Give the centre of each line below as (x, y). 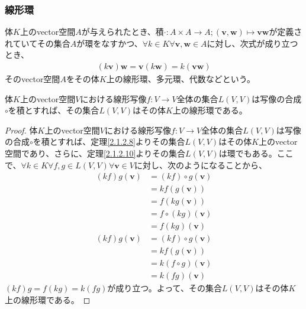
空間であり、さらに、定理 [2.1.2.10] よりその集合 (95, 153)
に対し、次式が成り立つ (252, 43)
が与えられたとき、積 (123, 32)
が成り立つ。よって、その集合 (165, 288)
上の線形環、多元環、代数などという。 (181, 79)
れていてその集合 (38, 43)
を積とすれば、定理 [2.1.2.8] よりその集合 (109, 142)
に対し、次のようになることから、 (200, 165)
